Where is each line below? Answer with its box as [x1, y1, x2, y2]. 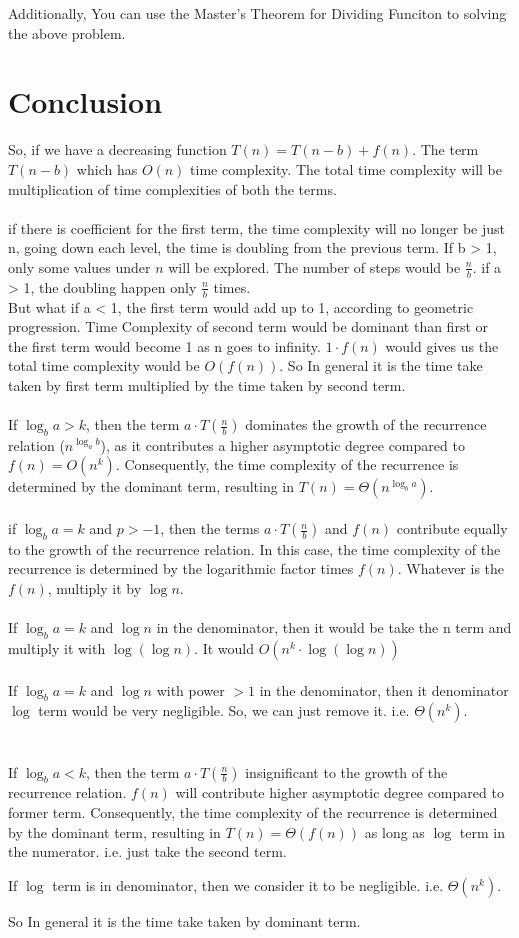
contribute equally [396, 518, 508, 539]
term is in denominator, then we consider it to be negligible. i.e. [52, 874, 444, 895]
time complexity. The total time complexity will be [190, 158, 502, 179]
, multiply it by [47, 578, 142, 599]
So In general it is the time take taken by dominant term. [8, 910, 361, 931]
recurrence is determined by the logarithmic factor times [8, 558, 354, 579]
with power [156, 679, 225, 700]
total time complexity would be [8, 355, 200, 376]
